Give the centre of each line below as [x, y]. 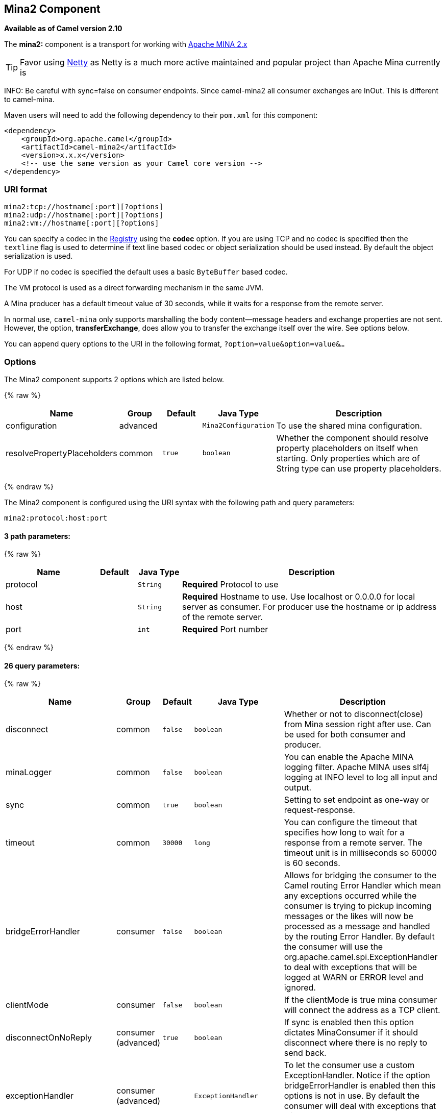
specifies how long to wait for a [344, 833]
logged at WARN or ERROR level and [354, 978]
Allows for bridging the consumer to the [360, 875]
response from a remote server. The [353, 843]
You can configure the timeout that [351, 822]
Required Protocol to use [230, 585]
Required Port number [225, 629]
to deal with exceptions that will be [351, 967]
